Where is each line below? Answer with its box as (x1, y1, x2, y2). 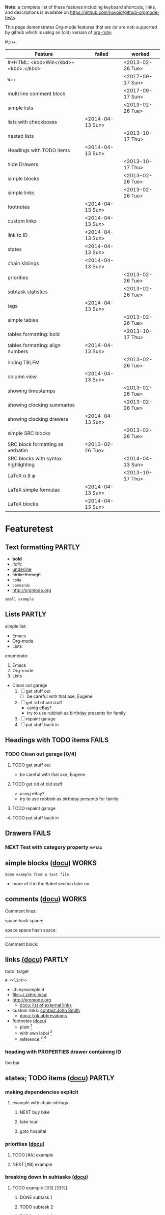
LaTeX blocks (7, 500, 38, 507)
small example (5, 597, 34, 602)
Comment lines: (5, 908, 37, 914)
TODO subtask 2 (19, 1204, 53, 1210)
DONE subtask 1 (19, 1194, 53, 1200)
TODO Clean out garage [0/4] (5, 750, 77, 757)
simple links (7, 189, 35, 196)
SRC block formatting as (7, 441, 64, 447)
